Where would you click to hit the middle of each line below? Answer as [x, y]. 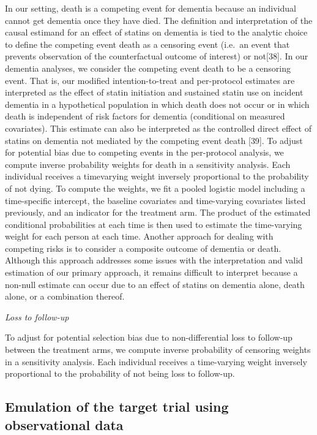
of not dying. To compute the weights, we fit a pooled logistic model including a [155, 188]
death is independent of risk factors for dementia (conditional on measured [145, 116]
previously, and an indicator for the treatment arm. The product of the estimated [158, 212]
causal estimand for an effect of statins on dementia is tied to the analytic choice [156, 32]
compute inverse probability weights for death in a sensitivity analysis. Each [148, 164]
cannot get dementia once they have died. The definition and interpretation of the [159, 20]
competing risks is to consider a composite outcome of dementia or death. [143, 248]
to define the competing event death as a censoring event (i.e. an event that [147, 44]
